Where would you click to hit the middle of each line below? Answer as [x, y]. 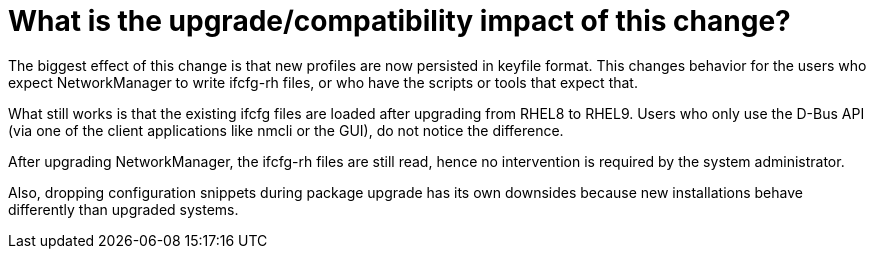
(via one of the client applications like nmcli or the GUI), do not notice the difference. [286, 130]
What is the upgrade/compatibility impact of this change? [399, 21]
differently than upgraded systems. [123, 209]
